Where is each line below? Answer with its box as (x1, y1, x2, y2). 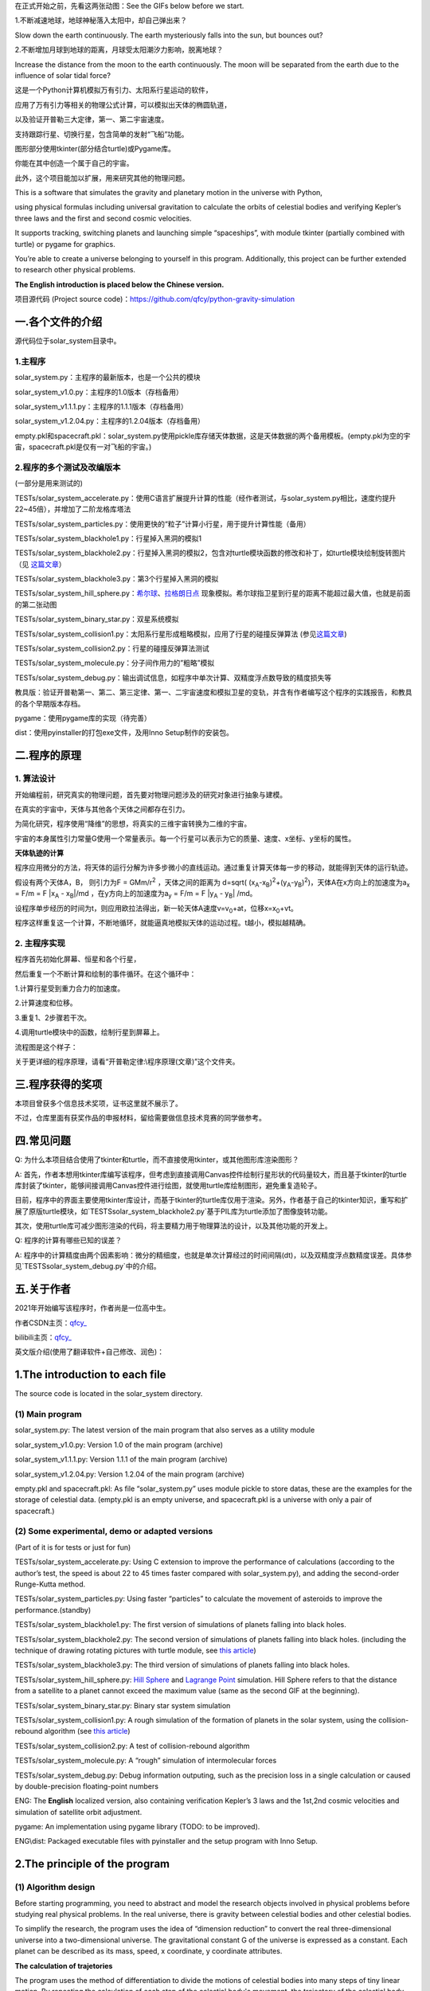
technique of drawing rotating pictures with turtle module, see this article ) (14, 1645, 256, 1655)
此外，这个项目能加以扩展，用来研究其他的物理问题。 (14, 173, 190, 182)
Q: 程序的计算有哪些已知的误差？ (14, 1235, 123, 1246)
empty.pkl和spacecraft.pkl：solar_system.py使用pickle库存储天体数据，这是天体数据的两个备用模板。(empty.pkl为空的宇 (14, 431, 411, 440)
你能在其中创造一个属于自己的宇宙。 (14, 158, 134, 168)
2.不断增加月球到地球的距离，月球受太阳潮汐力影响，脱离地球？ (14, 45, 224, 55)
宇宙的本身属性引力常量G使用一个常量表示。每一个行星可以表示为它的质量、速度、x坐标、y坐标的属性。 (14, 833, 356, 843)
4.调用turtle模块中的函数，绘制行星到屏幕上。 (14, 1027, 165, 1037)
